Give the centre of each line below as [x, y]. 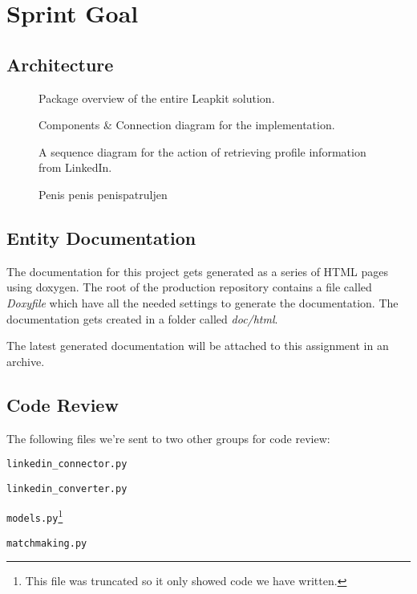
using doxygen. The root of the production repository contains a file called [189, 287]
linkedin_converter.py [67, 488]
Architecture [60, 64]
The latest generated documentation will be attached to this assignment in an [198, 346]
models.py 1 [35, 516]
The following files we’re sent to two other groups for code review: [168, 438]
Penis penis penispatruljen [103, 194]
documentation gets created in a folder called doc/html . [142, 318]
